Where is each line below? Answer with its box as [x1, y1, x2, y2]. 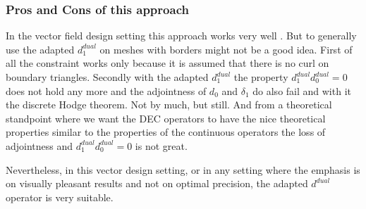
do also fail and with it [252, 83, 351, 98]
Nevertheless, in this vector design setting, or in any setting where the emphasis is [6, 162, 360, 177]
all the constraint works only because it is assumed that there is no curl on [6, 56, 329, 70]
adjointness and [6, 138, 73, 153]
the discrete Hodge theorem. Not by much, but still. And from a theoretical [6, 97, 332, 112]
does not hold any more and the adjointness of [6, 83, 207, 98]
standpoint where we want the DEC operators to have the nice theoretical [6, 110, 326, 125]
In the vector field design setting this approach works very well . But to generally [6, 28, 357, 43]
